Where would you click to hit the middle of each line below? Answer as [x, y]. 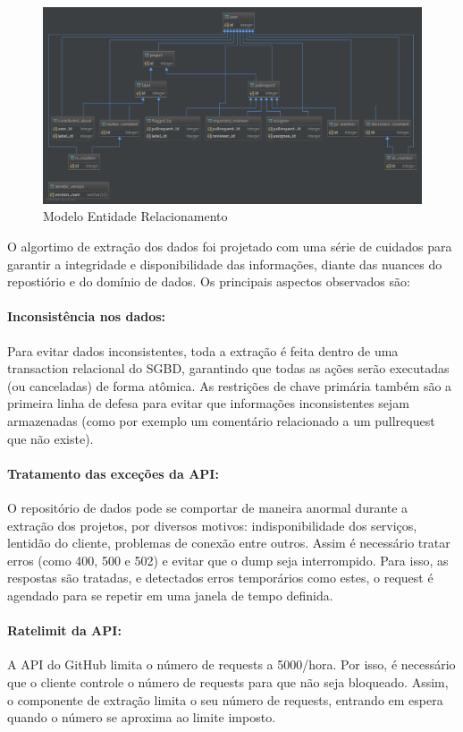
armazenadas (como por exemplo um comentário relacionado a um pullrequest [221, 421]
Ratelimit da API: [64, 630]
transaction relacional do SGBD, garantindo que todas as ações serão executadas [228, 368]
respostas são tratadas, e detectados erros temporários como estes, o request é [220, 578]
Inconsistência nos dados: [87, 316]
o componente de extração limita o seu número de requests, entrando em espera [225, 699]
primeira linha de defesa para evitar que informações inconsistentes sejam [208, 403]
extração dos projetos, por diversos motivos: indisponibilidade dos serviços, [212, 525]
